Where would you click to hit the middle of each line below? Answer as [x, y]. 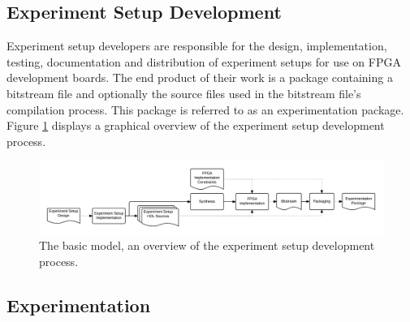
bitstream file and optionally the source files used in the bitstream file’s [184, 93]
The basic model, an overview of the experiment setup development [207, 245]
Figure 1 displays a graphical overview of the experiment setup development [196, 125]
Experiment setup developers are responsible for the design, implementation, [197, 46]
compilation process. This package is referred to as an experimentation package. [205, 109]
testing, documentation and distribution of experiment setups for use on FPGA [204, 61]
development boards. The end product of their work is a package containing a [200, 77]
